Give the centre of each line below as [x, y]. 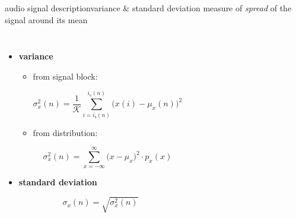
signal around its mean [46, 19]
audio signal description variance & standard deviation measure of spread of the [148, 8]
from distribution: [65, 132]
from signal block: [65, 76]
